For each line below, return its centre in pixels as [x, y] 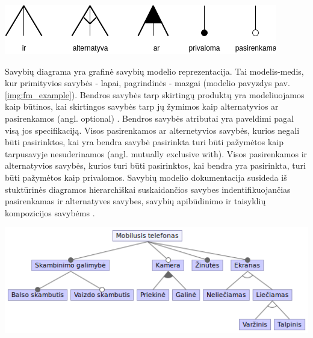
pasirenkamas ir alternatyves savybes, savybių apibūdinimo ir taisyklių [135, 201]
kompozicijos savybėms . [50, 212]
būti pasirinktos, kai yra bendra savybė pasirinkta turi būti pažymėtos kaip [144, 142]
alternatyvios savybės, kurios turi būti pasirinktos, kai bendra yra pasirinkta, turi [155, 165]
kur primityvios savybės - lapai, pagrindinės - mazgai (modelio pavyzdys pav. [147, 83]
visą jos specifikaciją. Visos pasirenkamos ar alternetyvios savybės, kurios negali [152, 130]
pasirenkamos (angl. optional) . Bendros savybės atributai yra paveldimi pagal [149, 118]
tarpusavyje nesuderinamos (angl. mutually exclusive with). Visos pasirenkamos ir [156, 153]
